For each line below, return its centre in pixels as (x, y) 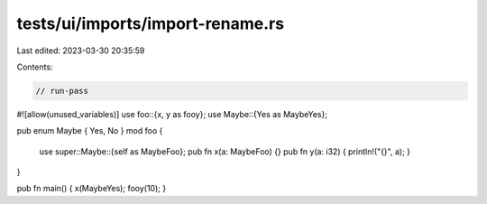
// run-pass (62, 91)
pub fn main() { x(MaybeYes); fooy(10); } (92, 189)
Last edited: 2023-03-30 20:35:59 (81, 51)
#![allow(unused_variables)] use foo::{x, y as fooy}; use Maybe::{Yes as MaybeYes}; (172, 114)
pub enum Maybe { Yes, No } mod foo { (90, 131)
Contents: (35, 67)
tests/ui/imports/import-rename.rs (150, 23)
